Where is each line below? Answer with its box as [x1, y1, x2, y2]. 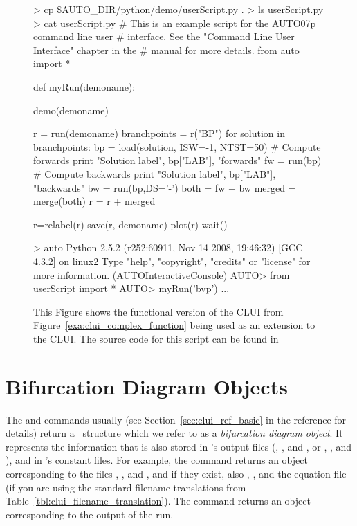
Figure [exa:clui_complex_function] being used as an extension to [33, 318, 315, 332]
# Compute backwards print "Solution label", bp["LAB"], [33, 166, 276, 181]
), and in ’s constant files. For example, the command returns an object [6, 453, 308, 467]
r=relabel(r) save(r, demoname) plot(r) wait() [33, 217, 228, 231]
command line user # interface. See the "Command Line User [33, 29, 295, 44]
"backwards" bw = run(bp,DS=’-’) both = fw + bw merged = [33, 180, 296, 194]
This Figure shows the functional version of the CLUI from [33, 304, 284, 318]
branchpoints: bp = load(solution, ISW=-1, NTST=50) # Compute [33, 139, 321, 154]
